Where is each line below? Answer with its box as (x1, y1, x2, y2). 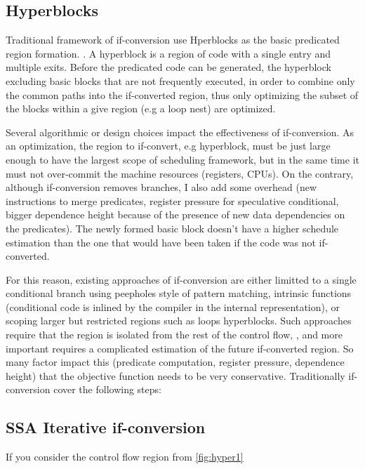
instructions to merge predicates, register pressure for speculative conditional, (6, 193, 339, 208)
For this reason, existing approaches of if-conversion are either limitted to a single (6, 272, 357, 286)
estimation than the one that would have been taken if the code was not (6, 234, 316, 249)
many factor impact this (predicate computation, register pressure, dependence (6, 355, 345, 369)
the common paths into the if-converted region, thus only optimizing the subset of (6, 87, 359, 102)
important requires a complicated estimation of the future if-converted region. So (6, 341, 354, 355)
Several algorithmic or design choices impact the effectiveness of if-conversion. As (6, 124, 354, 139)
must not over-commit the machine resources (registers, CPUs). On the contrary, (6, 166, 354, 180)
